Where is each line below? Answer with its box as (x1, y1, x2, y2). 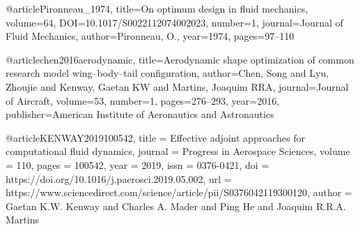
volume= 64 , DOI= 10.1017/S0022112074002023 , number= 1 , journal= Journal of (6, 15, 343, 29)
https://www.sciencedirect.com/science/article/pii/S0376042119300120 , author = (6, 185, 352, 200)
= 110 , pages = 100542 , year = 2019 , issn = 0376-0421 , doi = (6, 157, 269, 172)
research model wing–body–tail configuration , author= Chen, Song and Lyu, (6, 66, 329, 80)
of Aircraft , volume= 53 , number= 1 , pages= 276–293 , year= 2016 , (6, 93, 280, 108)
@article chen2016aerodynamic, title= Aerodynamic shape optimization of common (6, 52, 354, 66)
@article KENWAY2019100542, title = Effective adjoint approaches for (6, 130, 305, 145)
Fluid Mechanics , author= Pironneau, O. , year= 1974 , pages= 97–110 (6, 29, 295, 43)
